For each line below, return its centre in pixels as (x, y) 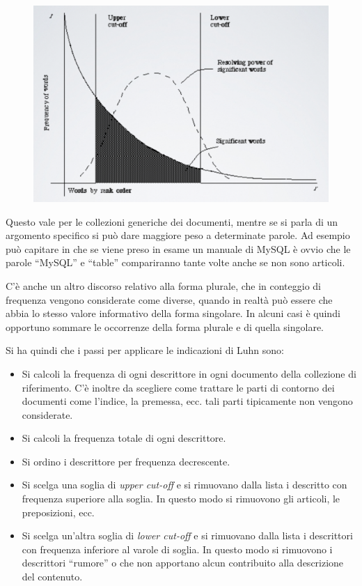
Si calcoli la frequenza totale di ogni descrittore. (124, 438)
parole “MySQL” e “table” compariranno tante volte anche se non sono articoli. (175, 262)
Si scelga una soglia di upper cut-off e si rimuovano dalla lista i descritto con (184, 485)
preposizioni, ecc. (58, 512)
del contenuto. (52, 577)
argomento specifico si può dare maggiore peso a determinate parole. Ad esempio (178, 235)
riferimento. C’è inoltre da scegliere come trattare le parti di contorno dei (178, 387)
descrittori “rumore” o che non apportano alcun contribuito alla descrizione (183, 563)
